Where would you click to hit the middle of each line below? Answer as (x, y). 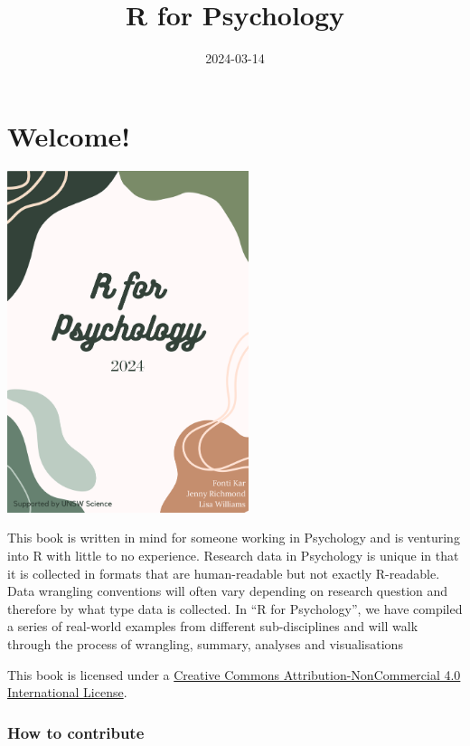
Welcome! (69, 135)
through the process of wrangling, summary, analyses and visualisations (205, 643)
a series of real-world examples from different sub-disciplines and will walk (213, 626)
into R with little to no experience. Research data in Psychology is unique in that (233, 555)
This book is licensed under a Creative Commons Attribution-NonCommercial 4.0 (234, 674)
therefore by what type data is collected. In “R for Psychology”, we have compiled (235, 608)
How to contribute (76, 732)
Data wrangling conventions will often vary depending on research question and (228, 591)
